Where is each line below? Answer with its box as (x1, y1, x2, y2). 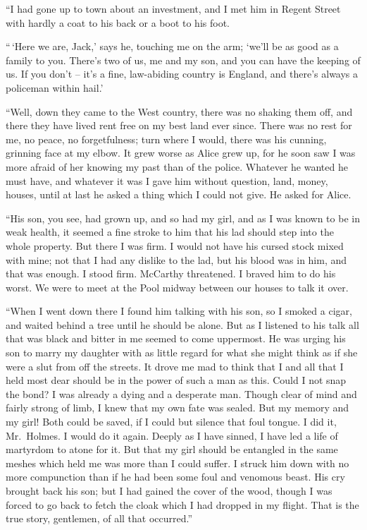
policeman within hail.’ (6, 80, 104, 95)
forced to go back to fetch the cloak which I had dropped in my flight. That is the (6, 497, 359, 512)
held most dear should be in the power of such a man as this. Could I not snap (6, 373, 347, 387)
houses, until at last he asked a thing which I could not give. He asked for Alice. (6, 187, 352, 202)
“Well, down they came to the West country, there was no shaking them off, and (6, 104, 353, 119)
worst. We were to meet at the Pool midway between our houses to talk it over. (6, 279, 349, 294)
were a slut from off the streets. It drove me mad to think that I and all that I (6, 359, 344, 373)
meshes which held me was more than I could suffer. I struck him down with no (6, 455, 349, 470)
